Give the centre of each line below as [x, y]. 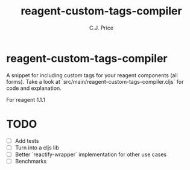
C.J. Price [101, 28]
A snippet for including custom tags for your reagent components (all [92, 75]
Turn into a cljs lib [37, 147]
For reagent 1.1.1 [26, 99]
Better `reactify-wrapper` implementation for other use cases [91, 154]
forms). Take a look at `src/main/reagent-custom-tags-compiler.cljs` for [95, 81]
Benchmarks [31, 161]
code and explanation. [34, 88]
